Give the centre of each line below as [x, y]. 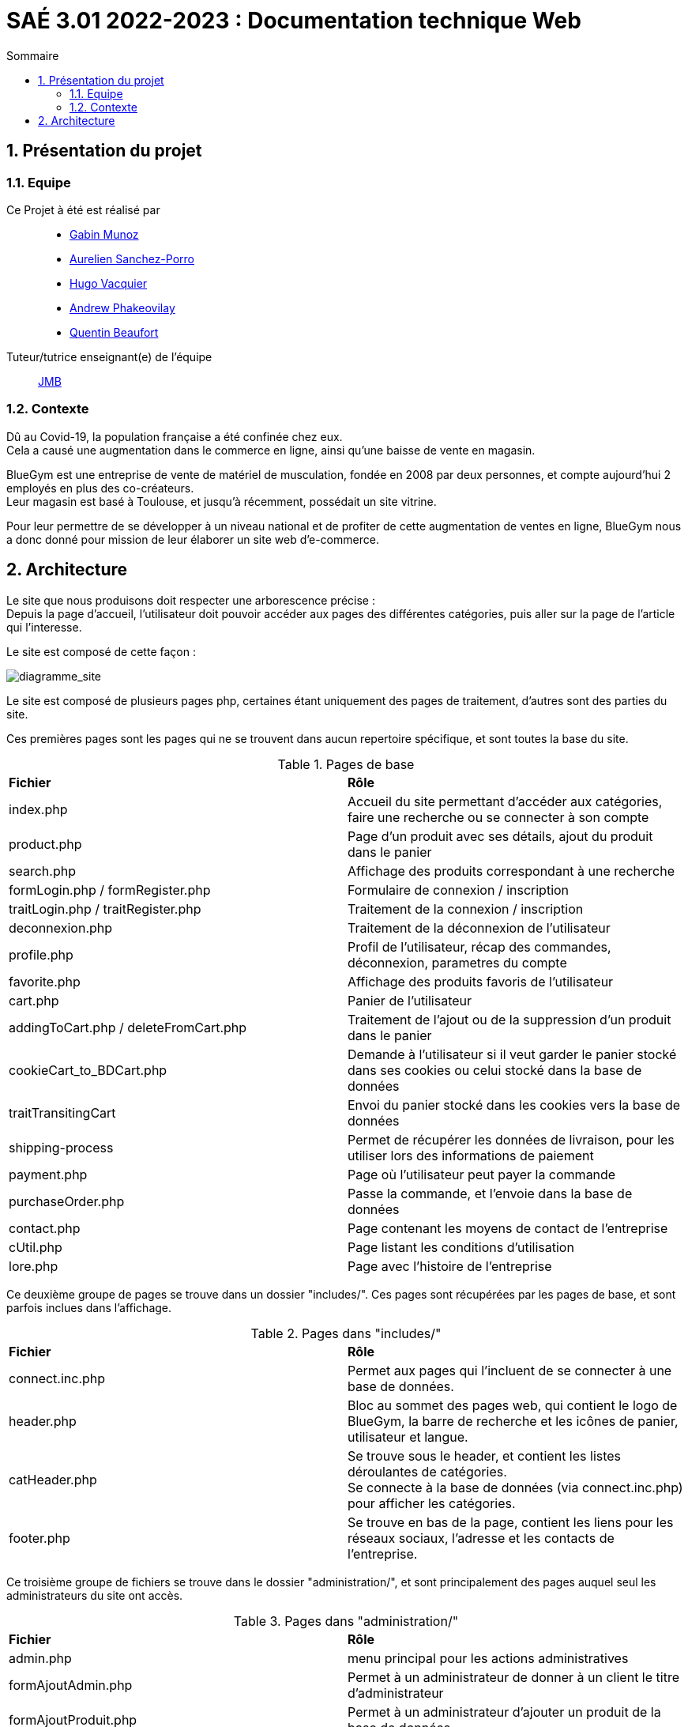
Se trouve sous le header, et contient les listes [485, 1456]
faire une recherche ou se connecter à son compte [498, 817]
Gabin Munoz [104, 234]
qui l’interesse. [44, 627]
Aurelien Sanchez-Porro [132, 258]
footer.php [39, 1538]
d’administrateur [396, 1693]
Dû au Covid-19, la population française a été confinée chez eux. [175, 436]
